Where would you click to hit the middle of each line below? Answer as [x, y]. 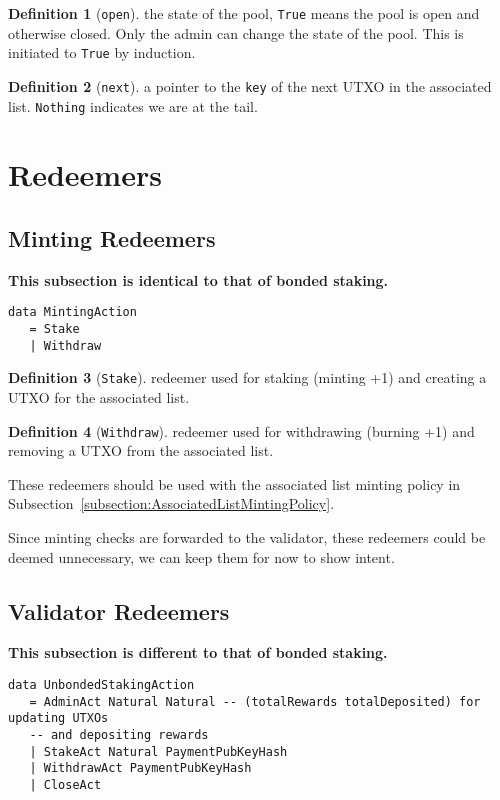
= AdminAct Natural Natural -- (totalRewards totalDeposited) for [255, 701]
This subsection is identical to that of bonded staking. [198, 279]
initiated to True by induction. [102, 52]
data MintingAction [72, 312]
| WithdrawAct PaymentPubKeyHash [140, 768]
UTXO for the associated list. [99, 397]
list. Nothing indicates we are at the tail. [133, 105]
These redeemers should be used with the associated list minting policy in [234, 483]
